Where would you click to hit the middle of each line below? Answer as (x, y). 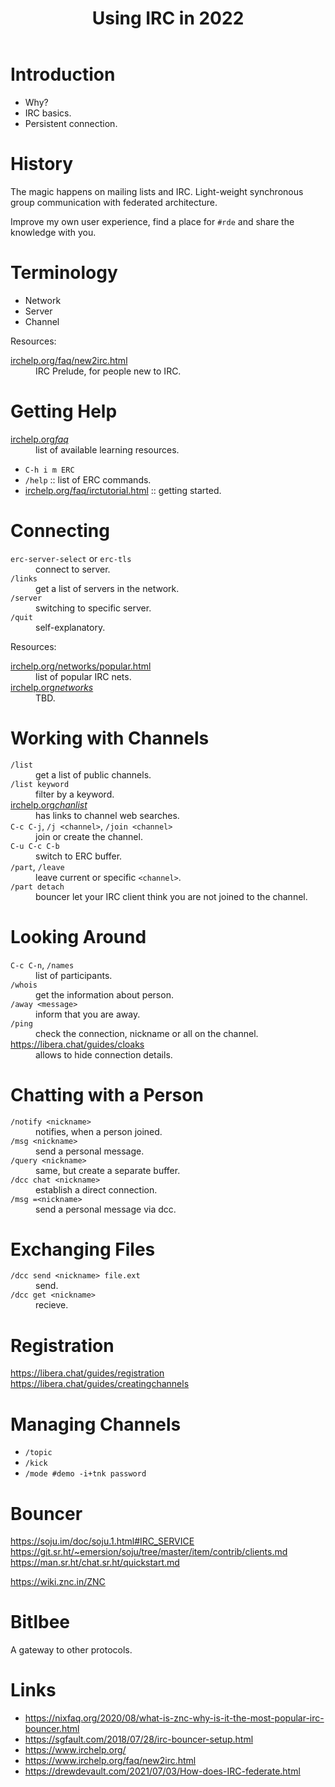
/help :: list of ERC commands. (88, 479)
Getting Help (64, 411)
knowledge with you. (53, 232)
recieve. (52, 1305)
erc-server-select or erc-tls (71, 558)
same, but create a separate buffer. (108, 1170)
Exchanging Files (83, 1249)
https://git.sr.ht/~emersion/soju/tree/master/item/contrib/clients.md (149, 1552)
